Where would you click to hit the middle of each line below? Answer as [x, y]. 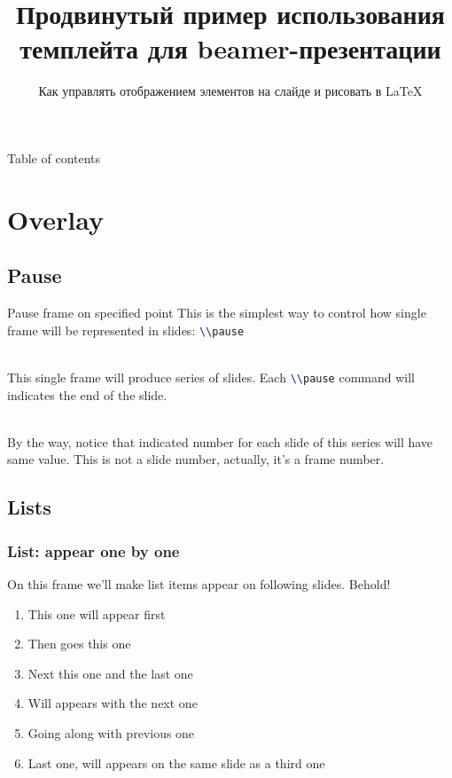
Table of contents [54, 157]
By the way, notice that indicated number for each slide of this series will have [220, 441]
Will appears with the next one [113, 703]
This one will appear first [97, 613]
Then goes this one [79, 644]
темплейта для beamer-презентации [230, 48]
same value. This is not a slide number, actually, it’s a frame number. [196, 459]
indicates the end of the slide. [87, 394]
